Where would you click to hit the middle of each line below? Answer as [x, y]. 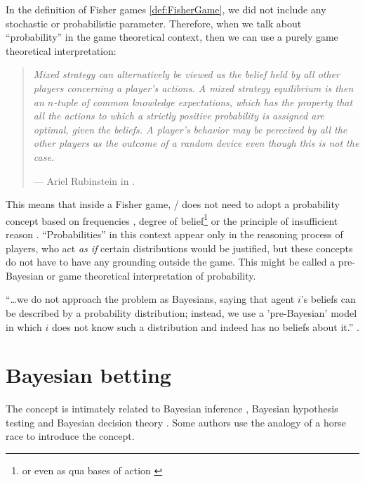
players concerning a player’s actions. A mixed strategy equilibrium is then [193, 87]
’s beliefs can [328, 299]
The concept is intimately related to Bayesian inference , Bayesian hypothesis [172, 409]
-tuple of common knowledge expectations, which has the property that [203, 102]
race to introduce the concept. [70, 436]
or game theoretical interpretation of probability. [151, 275]
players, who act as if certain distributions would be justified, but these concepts [179, 248]
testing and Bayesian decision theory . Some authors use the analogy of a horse [176, 422]
